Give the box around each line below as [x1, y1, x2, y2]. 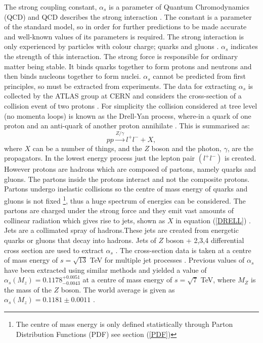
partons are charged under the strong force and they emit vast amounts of [4, 205, 234, 216]
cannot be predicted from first [153, 71, 246, 81]
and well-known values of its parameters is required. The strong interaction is [4, 31, 244, 41]
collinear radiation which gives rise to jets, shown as [4, 215, 165, 225]
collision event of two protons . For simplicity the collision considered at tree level [4, 100, 257, 111]
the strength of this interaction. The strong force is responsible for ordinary [4, 51, 238, 61]
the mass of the [4, 284, 52, 295]
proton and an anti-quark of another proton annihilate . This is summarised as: [4, 120, 250, 131]
